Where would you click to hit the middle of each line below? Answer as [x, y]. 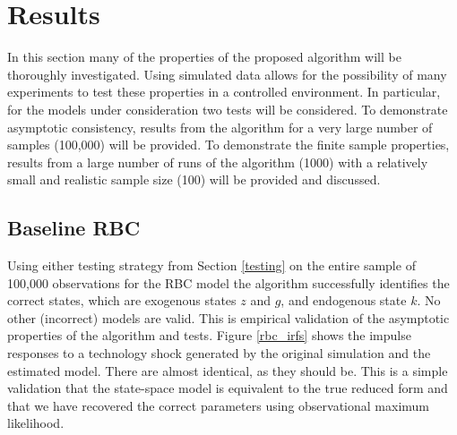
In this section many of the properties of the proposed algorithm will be [204, 57]
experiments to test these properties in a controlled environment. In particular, [224, 92]
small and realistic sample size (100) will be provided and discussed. [194, 179]
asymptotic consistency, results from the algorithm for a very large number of [220, 127]
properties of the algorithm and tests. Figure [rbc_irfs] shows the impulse [209, 335]
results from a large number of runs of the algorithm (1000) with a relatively [218, 162]
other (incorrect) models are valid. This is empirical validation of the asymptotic [228, 317]
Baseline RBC [74, 228]
